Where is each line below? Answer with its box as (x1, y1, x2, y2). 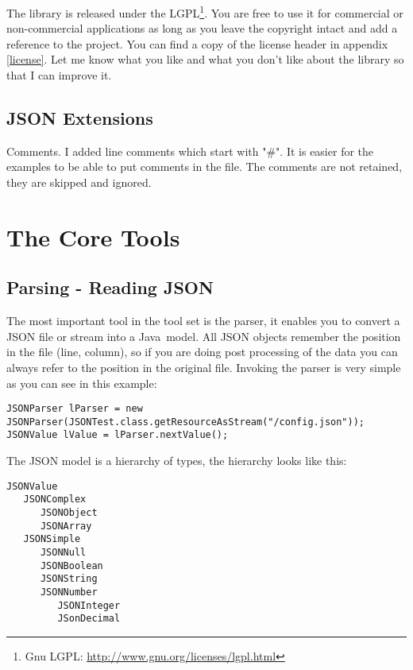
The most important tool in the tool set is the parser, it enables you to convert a (6, 312, 400, 329)
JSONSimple (23, 533, 81, 545)
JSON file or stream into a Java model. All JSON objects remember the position (6, 327, 401, 344)
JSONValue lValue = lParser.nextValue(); (6, 429, 229, 441)
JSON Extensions (6, 106, 153, 130)
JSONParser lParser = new (6, 403, 143, 415)
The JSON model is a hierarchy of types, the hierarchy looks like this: (6, 452, 347, 469)
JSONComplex (23, 494, 87, 505)
